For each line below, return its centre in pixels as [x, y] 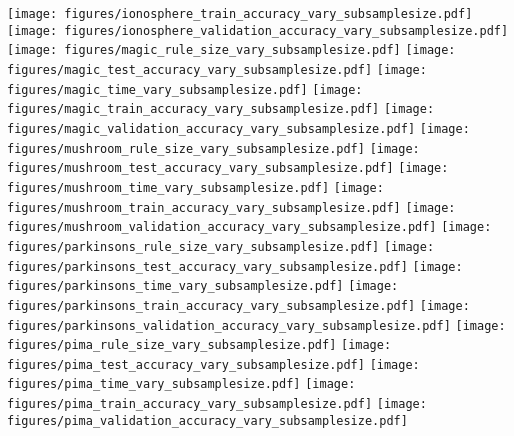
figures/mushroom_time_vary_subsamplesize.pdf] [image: [195, 187]
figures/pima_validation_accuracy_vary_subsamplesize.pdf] [207, 420]
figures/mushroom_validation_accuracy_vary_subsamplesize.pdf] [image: [249, 227]
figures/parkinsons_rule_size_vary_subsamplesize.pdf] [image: [221, 246]
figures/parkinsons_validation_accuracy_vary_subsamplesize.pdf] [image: [256, 325]
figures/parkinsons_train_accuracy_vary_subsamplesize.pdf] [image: [238, 305]
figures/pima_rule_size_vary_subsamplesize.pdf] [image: [199, 345]
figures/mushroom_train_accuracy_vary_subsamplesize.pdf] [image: [231, 207]
